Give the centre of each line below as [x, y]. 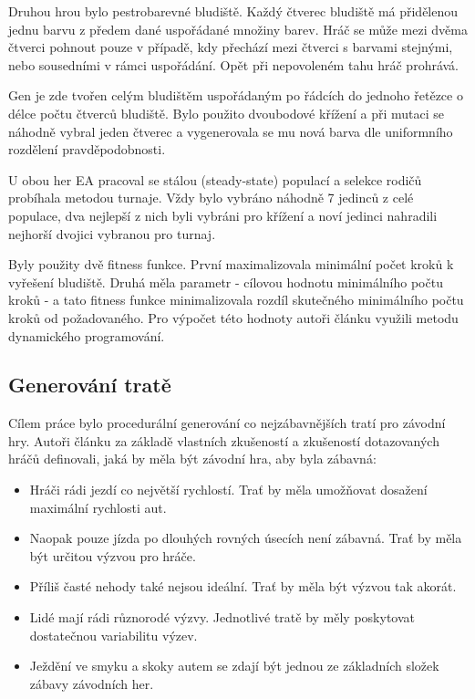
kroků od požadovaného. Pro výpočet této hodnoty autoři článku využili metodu [233, 317]
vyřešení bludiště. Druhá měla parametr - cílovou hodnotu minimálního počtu [226, 282]
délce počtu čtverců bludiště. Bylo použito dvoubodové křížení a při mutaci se [227, 113]
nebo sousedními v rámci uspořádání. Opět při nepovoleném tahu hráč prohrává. [234, 64]
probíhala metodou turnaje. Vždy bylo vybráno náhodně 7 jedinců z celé [211, 198]
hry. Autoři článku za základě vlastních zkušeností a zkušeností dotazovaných [224, 440]
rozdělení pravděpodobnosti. [87, 149]
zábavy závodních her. [92, 683]
